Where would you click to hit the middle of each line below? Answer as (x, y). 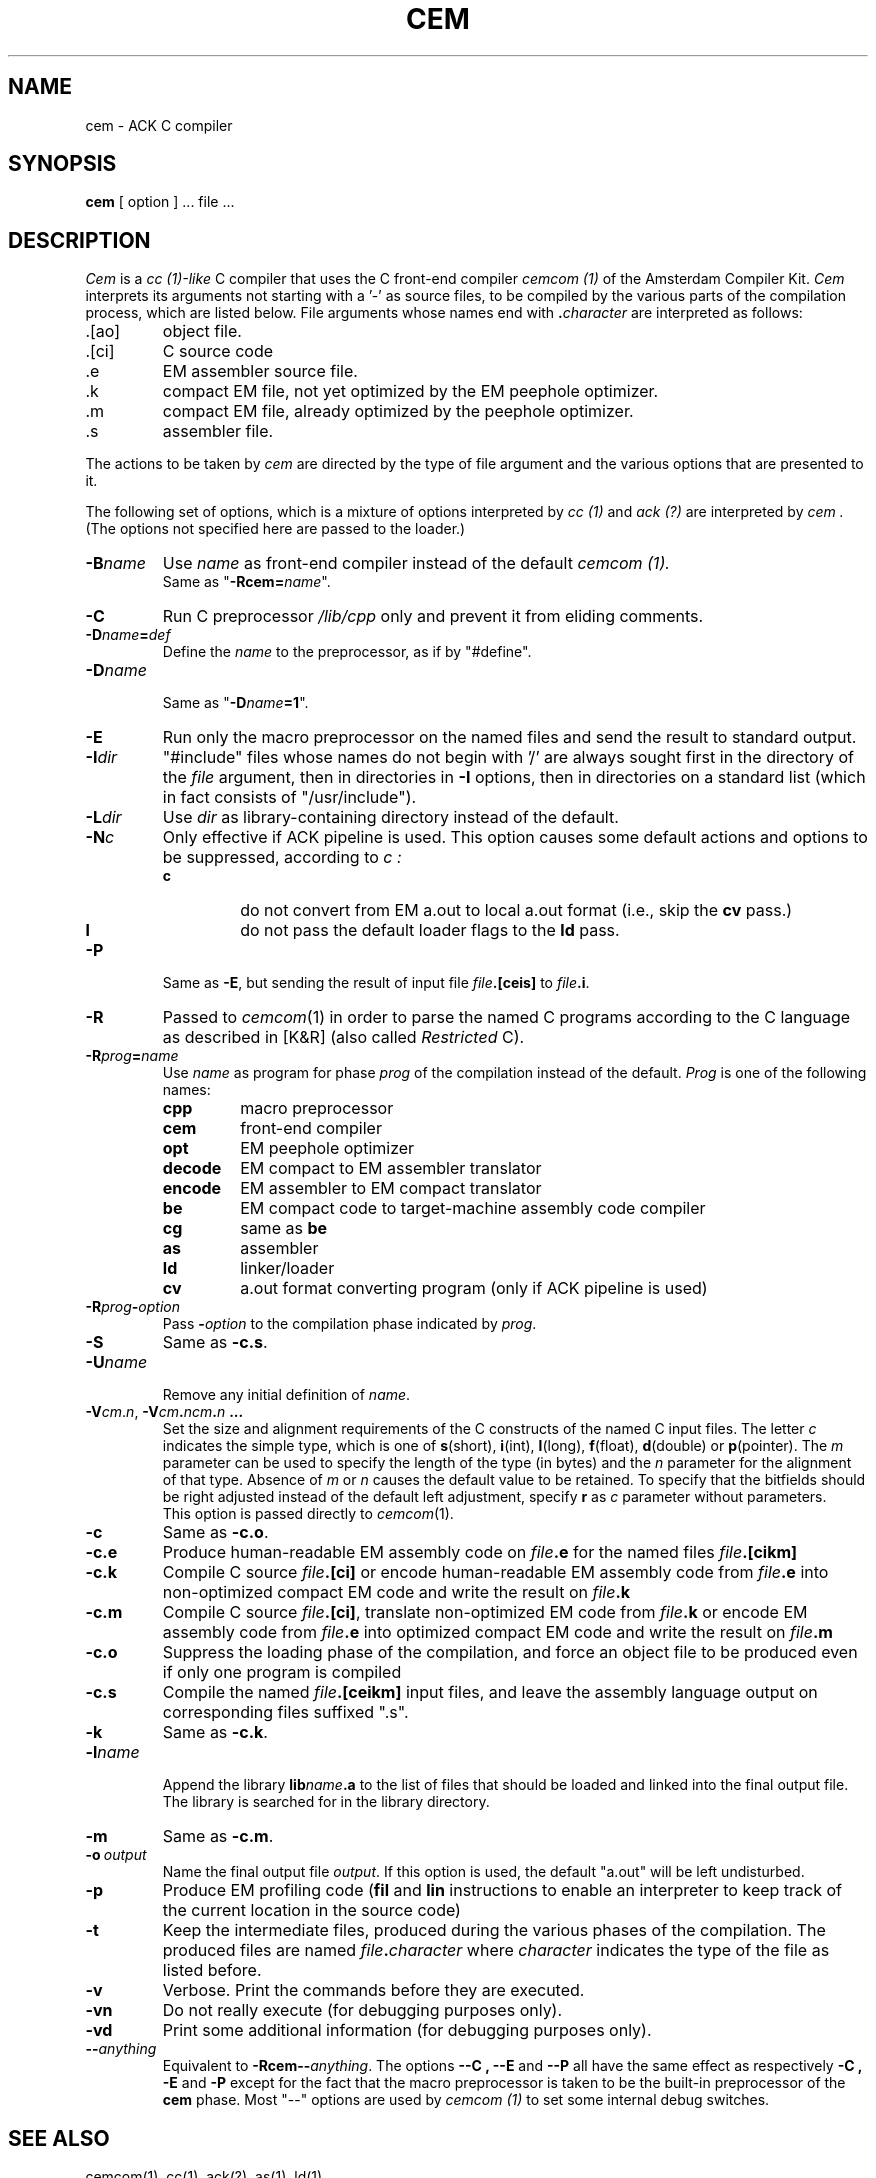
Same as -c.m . (218, 1836)
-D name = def (128, 635)
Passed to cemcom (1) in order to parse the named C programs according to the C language (506, 1017)
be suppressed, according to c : (282, 857)
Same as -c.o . (215, 1532)
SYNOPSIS (62, 164)
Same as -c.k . (215, 1732)
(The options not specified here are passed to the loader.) (275, 529)
